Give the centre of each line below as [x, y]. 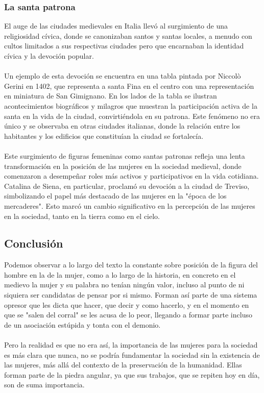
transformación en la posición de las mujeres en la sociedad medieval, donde [123, 166]
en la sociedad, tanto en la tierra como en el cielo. [82, 216]
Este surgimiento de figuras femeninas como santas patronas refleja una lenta [125, 155]
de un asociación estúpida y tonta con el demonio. [82, 324]
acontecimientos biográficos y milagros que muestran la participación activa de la [131, 105]
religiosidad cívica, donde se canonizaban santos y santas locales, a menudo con [128, 35]
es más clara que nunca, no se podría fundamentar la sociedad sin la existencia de [132, 354]
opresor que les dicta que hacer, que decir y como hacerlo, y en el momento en [127, 304]
